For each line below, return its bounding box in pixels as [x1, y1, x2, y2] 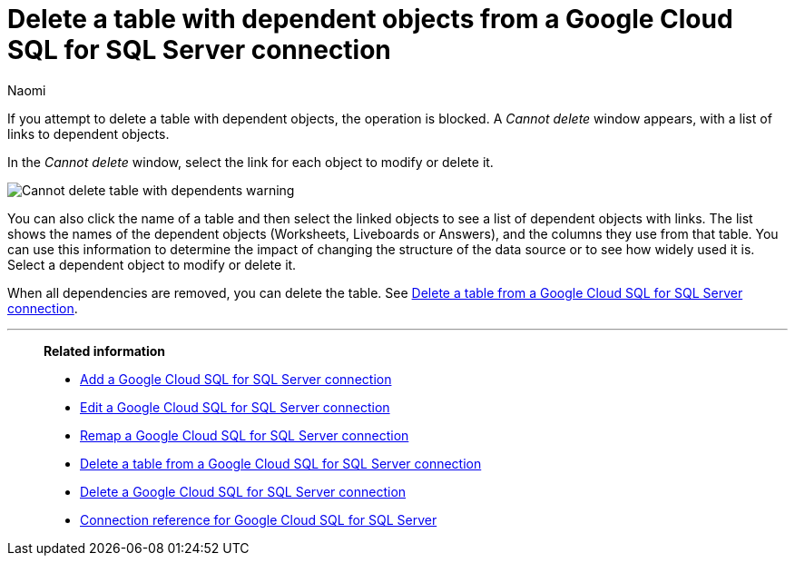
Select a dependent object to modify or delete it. [7, 256, 297, 272]
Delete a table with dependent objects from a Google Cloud [7, 4, 733, 35]
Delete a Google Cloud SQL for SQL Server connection [80, 483, 407, 499]
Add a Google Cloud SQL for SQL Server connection [80, 370, 392, 387]
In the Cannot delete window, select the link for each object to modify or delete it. [7, 153, 494, 170]
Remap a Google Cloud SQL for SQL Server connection [80, 427, 409, 443]
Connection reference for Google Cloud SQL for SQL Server [80, 511, 437, 528]
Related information [44, 342, 166, 359]
